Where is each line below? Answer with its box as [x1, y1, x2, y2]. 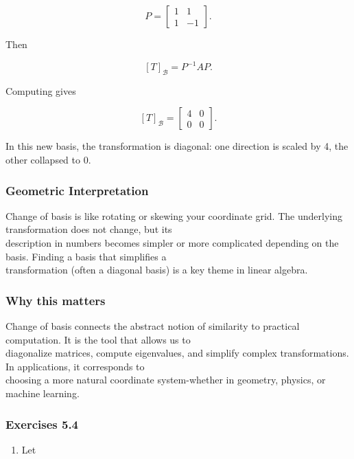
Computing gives [5, 83, 76, 98]
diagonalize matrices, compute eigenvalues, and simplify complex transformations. [5, 346, 349, 360]
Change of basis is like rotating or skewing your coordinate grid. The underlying [5, 208, 342, 223]
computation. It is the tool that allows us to [5, 332, 191, 346]
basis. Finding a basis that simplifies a [5, 249, 167, 263]
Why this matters [5, 291, 106, 309]
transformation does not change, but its [5, 222, 172, 236]
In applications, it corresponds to [5, 359, 145, 373]
